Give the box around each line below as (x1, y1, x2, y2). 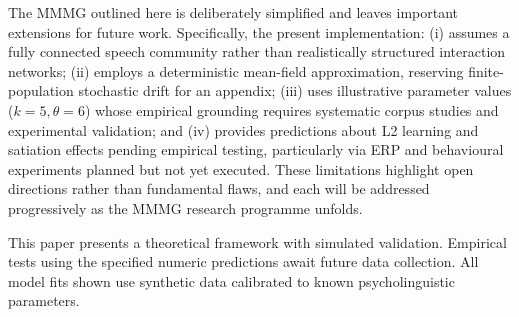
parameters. (8, 290, 80, 311)
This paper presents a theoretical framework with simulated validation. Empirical (8, 231, 507, 252)
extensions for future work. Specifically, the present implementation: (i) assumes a (8, 21, 510, 42)
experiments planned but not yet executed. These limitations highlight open (8, 158, 474, 179)
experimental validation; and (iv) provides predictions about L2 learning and (8, 119, 479, 140)
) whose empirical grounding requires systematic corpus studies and (84, 99, 499, 120)
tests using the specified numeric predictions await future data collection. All (8, 251, 479, 272)
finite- (468, 60, 504, 81)
